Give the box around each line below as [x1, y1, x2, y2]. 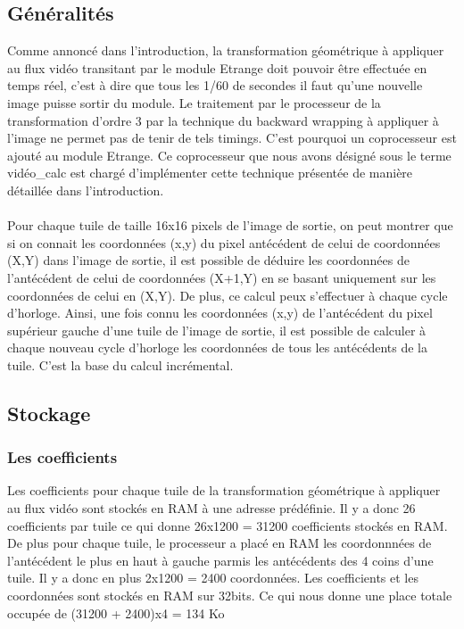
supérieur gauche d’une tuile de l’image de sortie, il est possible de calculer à [7, 320, 427, 339]
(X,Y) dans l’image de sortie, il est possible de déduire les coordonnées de [7, 251, 410, 269]
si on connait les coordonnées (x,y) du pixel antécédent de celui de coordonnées [7, 233, 441, 252]
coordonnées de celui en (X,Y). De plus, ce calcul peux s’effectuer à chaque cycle [7, 286, 448, 304]
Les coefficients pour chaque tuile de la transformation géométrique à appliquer [7, 481, 441, 500]
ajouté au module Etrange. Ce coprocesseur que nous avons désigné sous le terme [7, 145, 452, 164]
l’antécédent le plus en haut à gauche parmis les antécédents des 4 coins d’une [7, 550, 434, 569]
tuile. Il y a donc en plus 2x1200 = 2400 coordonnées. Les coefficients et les [7, 568, 418, 587]
